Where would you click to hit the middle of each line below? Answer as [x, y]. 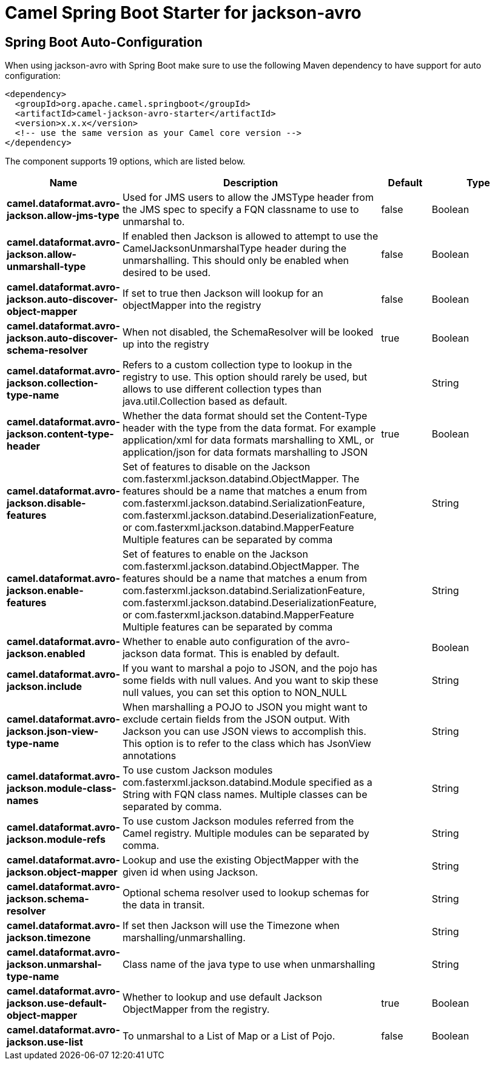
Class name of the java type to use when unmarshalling [249, 965]
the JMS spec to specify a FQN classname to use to [241, 210]
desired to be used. [167, 273]
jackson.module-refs [56, 840]
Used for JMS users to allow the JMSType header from [248, 198]
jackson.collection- [52, 383]
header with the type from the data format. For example [249, 428]
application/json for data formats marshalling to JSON [245, 452]
